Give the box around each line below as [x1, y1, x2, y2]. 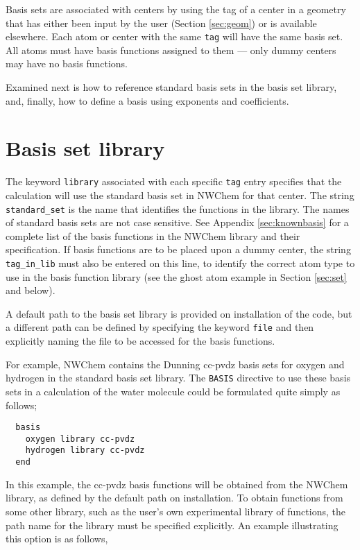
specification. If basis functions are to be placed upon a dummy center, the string [6, 242, 351, 257]
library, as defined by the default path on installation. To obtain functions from [6, 490, 343, 505]
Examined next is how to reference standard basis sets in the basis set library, [6, 80, 337, 94]
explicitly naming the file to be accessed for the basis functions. [6, 334, 275, 348]
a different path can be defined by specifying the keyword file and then [6, 320, 314, 334]
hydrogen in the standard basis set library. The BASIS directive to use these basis [6, 370, 351, 385]
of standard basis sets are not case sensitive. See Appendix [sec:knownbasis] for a [6, 215, 349, 230]
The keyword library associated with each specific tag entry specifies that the [6, 174, 342, 189]
